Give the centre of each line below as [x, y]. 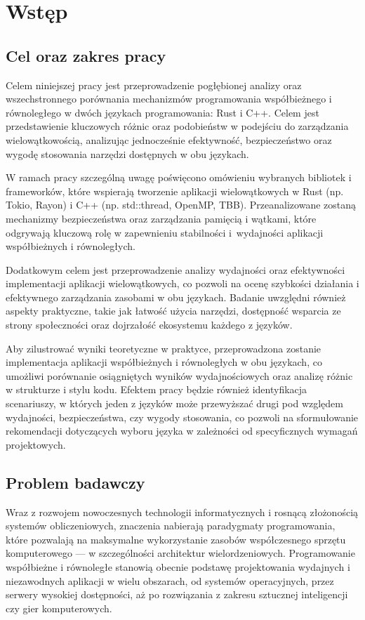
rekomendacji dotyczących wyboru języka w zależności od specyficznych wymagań [182, 431]
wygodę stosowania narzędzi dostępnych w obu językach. [127, 153]
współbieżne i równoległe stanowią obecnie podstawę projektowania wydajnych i [178, 567]
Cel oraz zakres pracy [86, 55]
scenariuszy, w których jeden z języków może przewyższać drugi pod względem [174, 403]
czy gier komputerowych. [59, 608]
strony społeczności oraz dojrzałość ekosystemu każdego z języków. [149, 325]
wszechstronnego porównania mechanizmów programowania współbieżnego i [169, 99]
